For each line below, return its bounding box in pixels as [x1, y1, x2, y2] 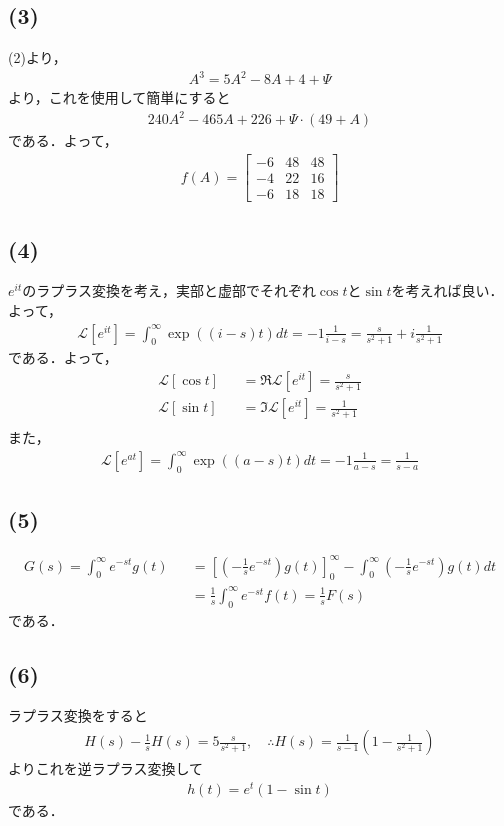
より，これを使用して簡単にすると [8, 87, 231, 108]
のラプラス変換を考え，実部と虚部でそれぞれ [22, 280, 316, 301]
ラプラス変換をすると [8, 705, 148, 726]
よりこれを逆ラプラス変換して [8, 758, 204, 779]
